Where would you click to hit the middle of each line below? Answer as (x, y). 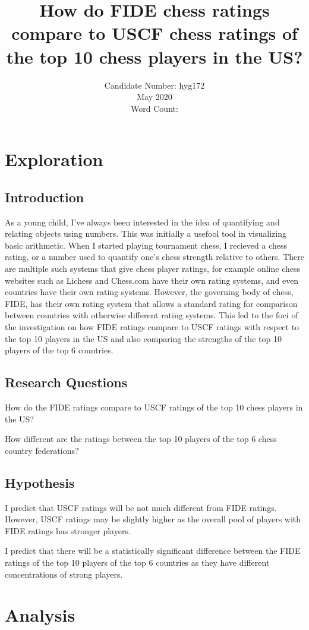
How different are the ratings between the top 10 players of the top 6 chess (141, 439)
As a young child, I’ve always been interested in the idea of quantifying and (142, 222)
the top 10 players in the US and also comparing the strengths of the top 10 (143, 338)
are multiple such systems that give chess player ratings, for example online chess (152, 269)
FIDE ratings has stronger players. (68, 530)
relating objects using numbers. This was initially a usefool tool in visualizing (146, 233)
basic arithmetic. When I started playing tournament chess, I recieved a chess (146, 245)
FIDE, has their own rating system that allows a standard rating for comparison (151, 303)
